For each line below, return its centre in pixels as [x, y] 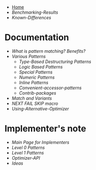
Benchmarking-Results [35, 12]
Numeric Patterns [37, 77]
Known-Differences [31, 17]
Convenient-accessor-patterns [50, 88]
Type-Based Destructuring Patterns [55, 62]
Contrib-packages [38, 93]
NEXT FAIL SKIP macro [35, 103]
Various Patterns [29, 56]
